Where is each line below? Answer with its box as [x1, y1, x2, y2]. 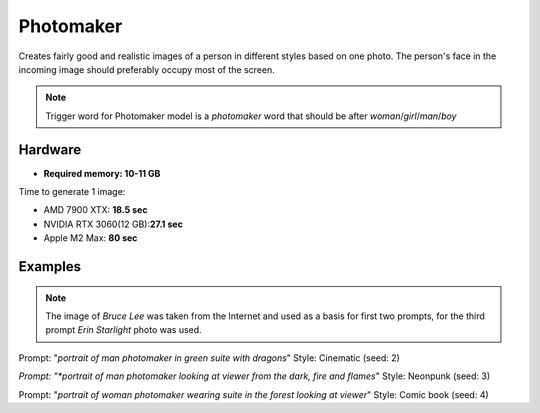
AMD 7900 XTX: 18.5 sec [43, 204, 148, 216]
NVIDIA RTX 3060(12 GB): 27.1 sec [43, 218, 184, 230]
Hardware [18, 141, 82, 158]
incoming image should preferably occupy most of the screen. [18, 63, 275, 75]
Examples [18, 258, 82, 275]
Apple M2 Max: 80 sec [43, 232, 138, 244]
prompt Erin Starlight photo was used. [45, 324, 202, 336]
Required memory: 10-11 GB [43, 167, 161, 179]
